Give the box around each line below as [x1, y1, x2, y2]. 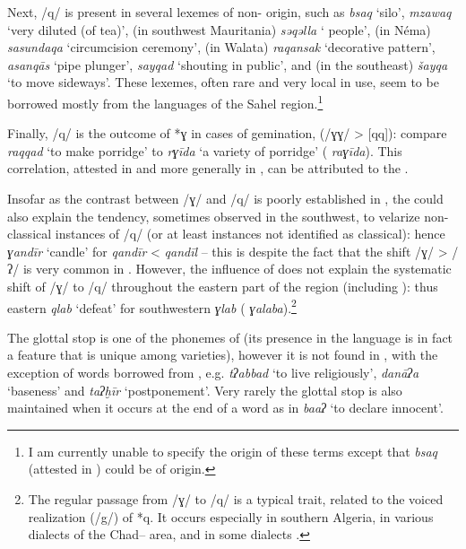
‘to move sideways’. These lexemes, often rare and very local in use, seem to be [7, 73, 439, 91]
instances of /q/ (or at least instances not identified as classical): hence [55, 224, 445, 243]
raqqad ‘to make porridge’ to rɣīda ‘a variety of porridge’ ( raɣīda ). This [7, 141, 402, 160]
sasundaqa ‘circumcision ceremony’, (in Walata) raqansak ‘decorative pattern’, [7, 38, 436, 57]
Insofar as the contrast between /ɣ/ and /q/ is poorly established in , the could [7, 189, 444, 207]
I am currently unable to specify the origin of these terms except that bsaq [28, 441, 438, 460]
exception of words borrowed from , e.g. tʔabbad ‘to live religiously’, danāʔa [7, 363, 419, 381]
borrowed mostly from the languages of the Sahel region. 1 [7, 91, 324, 112]
